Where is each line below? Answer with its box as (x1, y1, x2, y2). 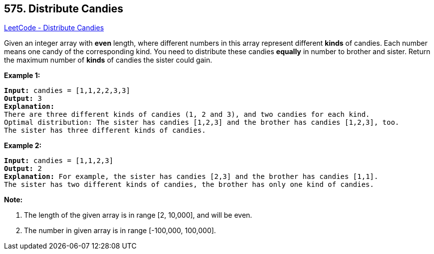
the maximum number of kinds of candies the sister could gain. (4, 56, 213, 65)
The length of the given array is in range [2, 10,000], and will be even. (24, 211, 252, 220)
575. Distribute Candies (4, 2, 123, 15)
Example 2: (4, 141, 42, 150)
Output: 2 (4, 165, 42, 173)
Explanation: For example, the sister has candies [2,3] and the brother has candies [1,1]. (4, 172, 379, 181)
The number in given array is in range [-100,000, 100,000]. (24, 226, 216, 235)
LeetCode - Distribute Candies (4, 23, 104, 32)
